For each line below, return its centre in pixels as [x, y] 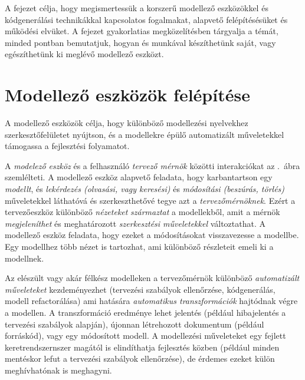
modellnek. [24, 258]
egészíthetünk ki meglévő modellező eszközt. [84, 54]
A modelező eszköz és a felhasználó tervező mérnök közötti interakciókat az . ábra [152, 165]
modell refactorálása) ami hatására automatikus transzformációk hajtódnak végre [151, 301]
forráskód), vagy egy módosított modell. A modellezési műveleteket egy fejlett [145, 336]
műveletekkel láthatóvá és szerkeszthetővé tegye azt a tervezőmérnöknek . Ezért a [150, 200]
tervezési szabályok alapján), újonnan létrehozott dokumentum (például [135, 324]
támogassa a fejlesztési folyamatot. [67, 146]
